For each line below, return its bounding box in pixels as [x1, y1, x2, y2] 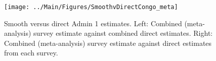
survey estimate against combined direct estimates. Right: [33, 28, 213, 38]
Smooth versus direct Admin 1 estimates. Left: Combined [4, 18, 182, 28]
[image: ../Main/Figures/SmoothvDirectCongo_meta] [4, 4, 178, 11]
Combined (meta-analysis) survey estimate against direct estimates [4, 37, 212, 48]
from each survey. [4, 47, 58, 58]
